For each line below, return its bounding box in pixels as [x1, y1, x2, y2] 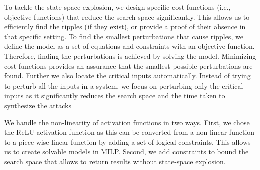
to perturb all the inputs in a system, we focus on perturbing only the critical [4, 80, 243, 91]
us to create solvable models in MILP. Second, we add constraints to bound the [4, 146, 249, 157]
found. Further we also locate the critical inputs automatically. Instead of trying [4, 70, 251, 81]
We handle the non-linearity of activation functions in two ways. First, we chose [4, 117, 250, 127]
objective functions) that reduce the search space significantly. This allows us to [4, 11, 250, 22]
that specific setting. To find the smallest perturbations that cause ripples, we [4, 31, 243, 41]
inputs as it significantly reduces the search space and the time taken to [4, 90, 225, 101]
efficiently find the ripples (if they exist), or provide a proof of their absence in [4, 21, 246, 32]
